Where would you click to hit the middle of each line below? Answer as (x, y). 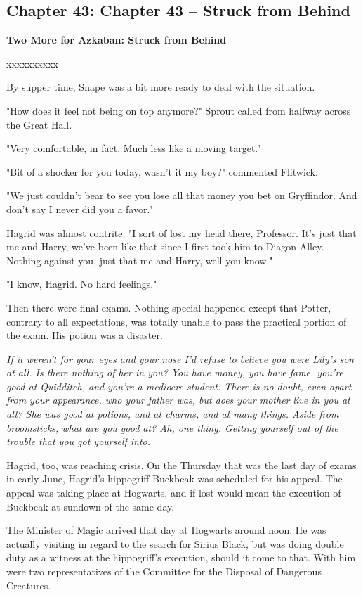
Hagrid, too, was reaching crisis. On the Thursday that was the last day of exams (181, 465)
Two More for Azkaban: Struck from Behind (117, 40)
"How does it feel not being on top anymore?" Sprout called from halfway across (179, 110)
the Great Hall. (39, 124)
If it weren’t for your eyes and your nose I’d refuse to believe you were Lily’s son (180, 358)
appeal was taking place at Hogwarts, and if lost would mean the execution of (174, 493)
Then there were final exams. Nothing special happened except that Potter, (169, 307)
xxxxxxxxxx (32, 63)
